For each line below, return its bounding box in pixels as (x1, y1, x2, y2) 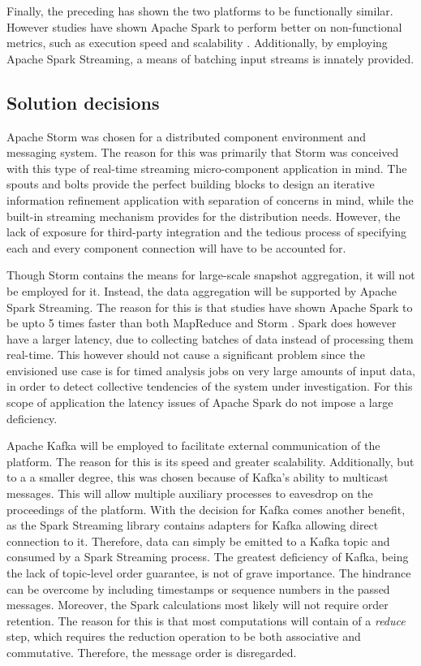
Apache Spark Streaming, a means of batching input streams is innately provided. (6, 50, 415, 67)
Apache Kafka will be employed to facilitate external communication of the (6, 437, 380, 454)
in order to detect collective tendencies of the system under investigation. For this (6, 378, 413, 395)
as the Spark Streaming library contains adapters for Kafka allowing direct (6, 517, 379, 534)
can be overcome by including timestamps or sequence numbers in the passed (6, 580, 390, 597)
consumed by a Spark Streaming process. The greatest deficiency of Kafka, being (6, 548, 409, 565)
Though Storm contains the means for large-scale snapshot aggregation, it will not (6, 266, 415, 283)
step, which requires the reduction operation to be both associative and (6, 628, 361, 645)
